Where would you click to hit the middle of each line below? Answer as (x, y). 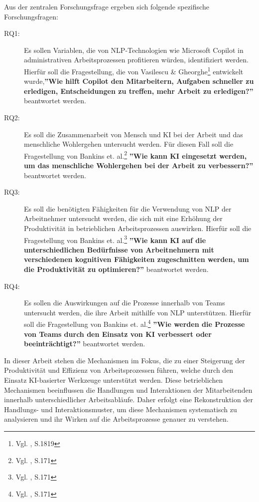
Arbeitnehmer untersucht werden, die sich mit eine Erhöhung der (123, 218)
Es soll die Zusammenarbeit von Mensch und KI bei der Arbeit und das (133, 134)
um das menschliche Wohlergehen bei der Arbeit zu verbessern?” (139, 165)
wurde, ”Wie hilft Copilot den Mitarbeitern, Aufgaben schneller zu (139, 81)
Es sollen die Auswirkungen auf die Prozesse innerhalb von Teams (125, 303)
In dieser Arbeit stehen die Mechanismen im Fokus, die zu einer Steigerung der (125, 360)
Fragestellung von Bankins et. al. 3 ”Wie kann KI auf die (115, 239)
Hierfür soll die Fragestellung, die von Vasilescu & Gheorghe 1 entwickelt (134, 70)
